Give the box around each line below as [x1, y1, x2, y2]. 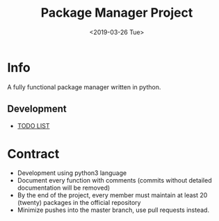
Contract [7, 146, 60, 162]
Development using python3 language [17, 169, 127, 177]
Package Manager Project [40, 5, 193, 21]
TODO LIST [17, 121, 50, 130]
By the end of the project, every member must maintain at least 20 [17, 191, 208, 199]
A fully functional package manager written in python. [7, 82, 161, 91]
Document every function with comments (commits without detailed [17, 176, 212, 185]
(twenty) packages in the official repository [17, 199, 141, 207]
